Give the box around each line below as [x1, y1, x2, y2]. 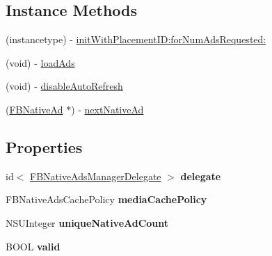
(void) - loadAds [6, 55, 75, 70]
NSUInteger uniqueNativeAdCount [6, 215, 169, 230]
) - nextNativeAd [71, 102, 144, 116]
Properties [6, 136, 83, 157]
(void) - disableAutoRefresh [6, 79, 123, 93]
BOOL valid [6, 239, 61, 253]
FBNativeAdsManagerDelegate [30, 168, 161, 183]
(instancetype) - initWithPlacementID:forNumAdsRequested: [6, 32, 266, 47]
